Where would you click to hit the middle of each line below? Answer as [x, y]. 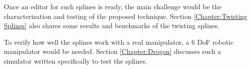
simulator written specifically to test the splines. [75, 60]
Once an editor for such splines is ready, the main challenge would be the [113, 6]
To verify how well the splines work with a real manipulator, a [97, 42]
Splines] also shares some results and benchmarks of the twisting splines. [112, 26]
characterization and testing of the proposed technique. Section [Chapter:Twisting [126, 16]
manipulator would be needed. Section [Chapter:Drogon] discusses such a [113, 51]
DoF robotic [215, 42]
